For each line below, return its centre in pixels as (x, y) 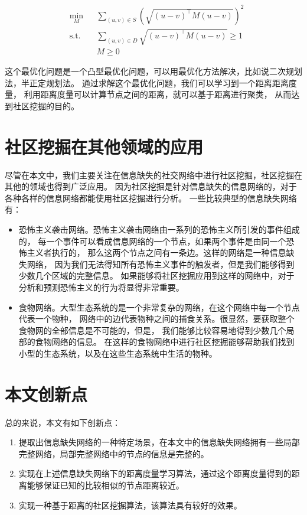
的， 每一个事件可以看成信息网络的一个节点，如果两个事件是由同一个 (152, 241)
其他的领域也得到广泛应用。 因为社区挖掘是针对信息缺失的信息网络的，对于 (151, 186)
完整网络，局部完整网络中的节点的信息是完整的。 (114, 453)
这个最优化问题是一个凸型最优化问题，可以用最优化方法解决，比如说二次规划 (153, 71)
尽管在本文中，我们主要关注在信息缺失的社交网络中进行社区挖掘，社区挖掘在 (153, 175)
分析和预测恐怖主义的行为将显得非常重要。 (101, 287)
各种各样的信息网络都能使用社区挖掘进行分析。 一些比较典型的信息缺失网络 (151, 198)
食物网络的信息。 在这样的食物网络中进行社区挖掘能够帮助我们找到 (165, 342)
